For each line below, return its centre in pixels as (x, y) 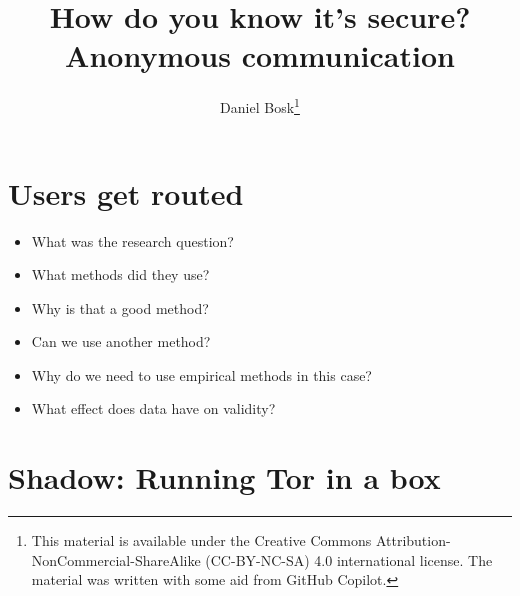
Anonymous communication (260, 55)
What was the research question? (132, 240)
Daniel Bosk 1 (260, 105)
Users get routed (126, 192)
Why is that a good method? (120, 307)
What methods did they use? (120, 274)
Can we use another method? (121, 341)
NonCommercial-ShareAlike (116, 559)
